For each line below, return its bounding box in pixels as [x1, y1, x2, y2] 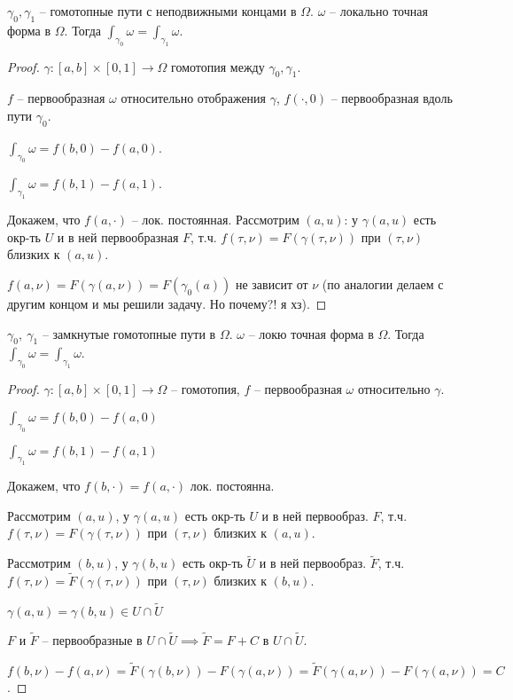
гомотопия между [171, 57, 265, 75]
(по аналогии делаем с [322, 275, 444, 294]
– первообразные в [42, 631, 143, 649]
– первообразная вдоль [330, 89, 453, 107]
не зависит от [235, 275, 308, 294]
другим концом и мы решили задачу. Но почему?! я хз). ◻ [7, 295, 327, 313]
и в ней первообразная [57, 227, 179, 246]
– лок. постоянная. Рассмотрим [131, 210, 299, 229]
